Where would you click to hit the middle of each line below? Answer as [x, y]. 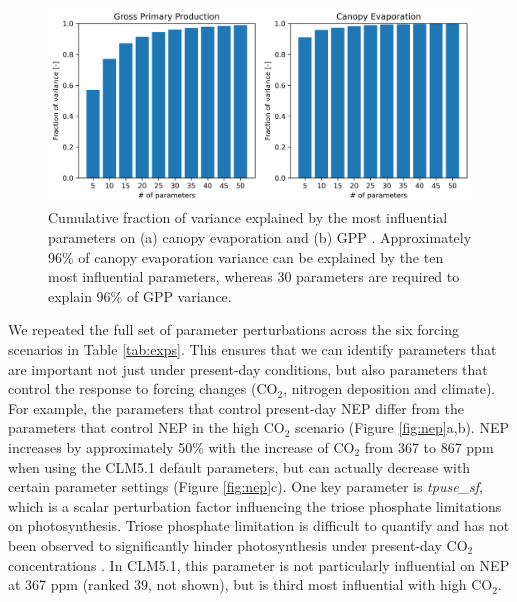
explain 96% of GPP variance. [140, 295]
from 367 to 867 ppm [429, 446]
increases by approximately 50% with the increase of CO [181, 446]
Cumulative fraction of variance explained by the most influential [248, 217]
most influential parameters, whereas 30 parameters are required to [254, 276]
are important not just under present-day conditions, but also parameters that [248, 368]
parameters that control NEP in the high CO [146, 427]
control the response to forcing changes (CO [143, 388]
